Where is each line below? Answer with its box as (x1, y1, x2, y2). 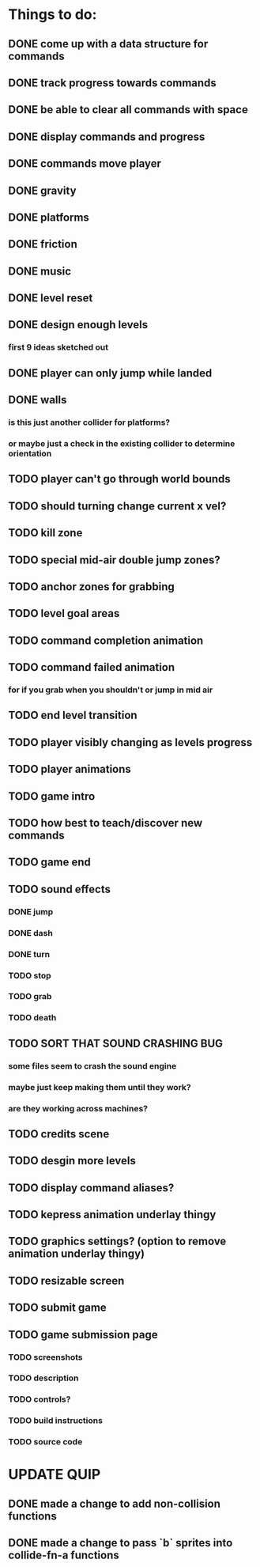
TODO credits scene (8, 1127, 110, 1141)
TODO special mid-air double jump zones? (8, 553, 220, 566)
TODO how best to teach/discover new (8, 816, 203, 830)
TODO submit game (8, 1301, 107, 1315)
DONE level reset (8, 291, 93, 305)
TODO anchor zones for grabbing (8, 580, 175, 593)
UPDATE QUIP (8, 1466, 101, 1484)
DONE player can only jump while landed (8, 366, 213, 380)
